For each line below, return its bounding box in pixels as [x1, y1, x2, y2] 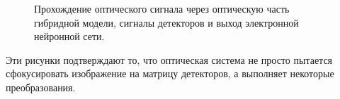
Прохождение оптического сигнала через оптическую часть [34, 1, 290, 15]
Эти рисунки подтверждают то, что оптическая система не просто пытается [6, 52, 333, 67]
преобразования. [6, 79, 76, 94]
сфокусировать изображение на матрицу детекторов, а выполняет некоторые [6, 66, 334, 81]
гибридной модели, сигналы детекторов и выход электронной [34, 15, 299, 29]
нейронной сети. [34, 29, 105, 44]
